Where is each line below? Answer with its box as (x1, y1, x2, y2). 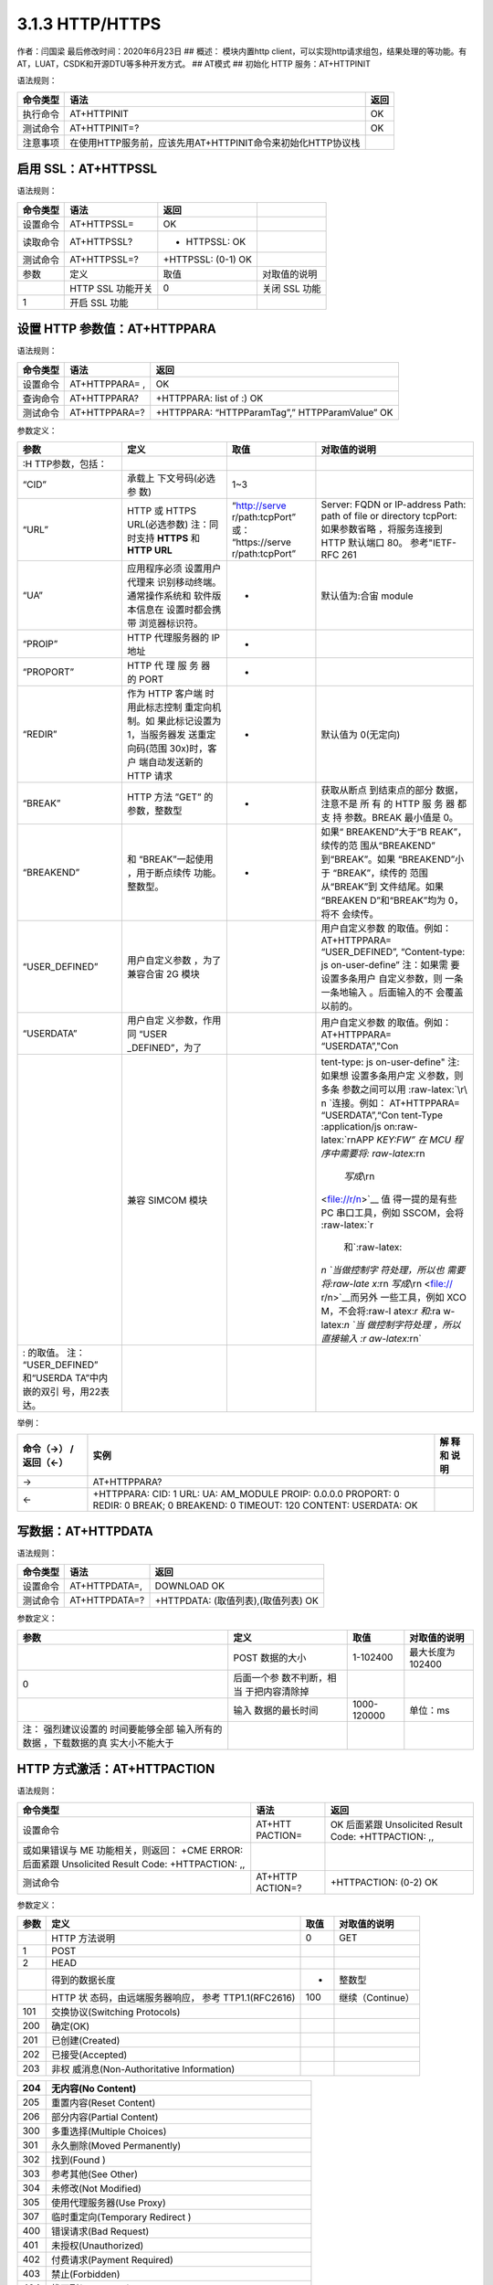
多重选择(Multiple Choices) (50, 2125, 167, 2138)
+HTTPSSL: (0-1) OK (163, 252, 253, 265)
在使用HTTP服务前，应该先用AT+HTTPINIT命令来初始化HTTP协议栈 (69, 136, 361, 149)
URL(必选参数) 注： (126, 517, 210, 530)
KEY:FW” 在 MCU (375, 1133, 452, 1146)
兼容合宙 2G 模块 (126, 967, 200, 980)
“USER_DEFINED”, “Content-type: (320, 945, 466, 958)
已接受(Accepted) (51, 2048, 128, 2061)
